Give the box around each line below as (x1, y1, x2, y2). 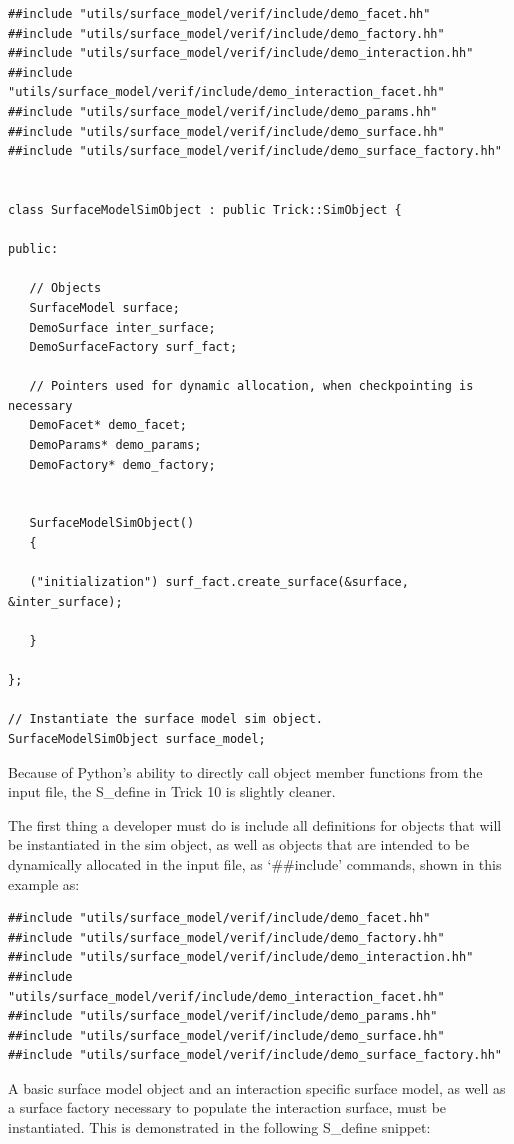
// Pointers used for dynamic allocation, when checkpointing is (29, 379, 474, 394)
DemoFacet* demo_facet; (29, 418, 187, 433)
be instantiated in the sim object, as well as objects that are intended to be (8, 834, 470, 855)
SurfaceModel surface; (29, 300, 180, 315)
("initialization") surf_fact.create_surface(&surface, (29, 575, 409, 590)
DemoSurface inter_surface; (29, 320, 216, 335)
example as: (8, 873, 80, 894)
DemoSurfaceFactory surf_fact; (29, 340, 238, 355)
